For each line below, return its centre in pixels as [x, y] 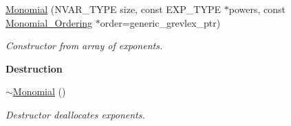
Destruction [34, 68]
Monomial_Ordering [49, 22]
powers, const [257, 9]
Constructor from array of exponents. [84, 46]
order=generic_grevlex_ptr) [160, 22]
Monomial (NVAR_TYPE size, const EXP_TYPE [114, 9]
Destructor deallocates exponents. [75, 114]
